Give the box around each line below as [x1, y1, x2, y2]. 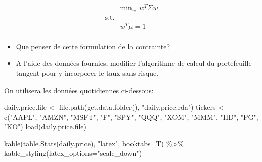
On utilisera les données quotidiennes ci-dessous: [4, 85, 154, 95]
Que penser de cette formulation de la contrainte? [16, 41, 170, 51]
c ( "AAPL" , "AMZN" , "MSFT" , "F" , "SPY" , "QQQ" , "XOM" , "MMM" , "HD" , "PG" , [4, 111, 258, 122]
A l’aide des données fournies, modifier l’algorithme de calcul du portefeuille [16, 58, 252, 68]
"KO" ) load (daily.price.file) [4, 121, 87, 132]
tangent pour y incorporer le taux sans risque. [16, 67, 159, 78]
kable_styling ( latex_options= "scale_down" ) [4, 148, 142, 158]
